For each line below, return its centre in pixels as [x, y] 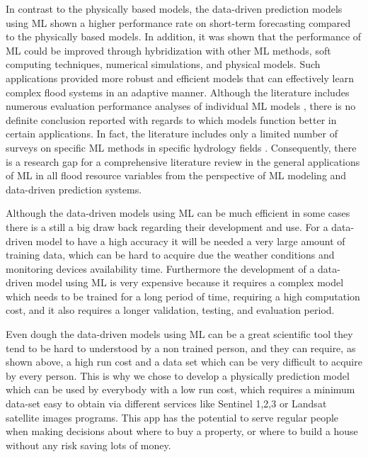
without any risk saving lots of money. [88, 445]
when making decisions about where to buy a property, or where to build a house [182, 431]
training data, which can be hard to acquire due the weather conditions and [170, 255]
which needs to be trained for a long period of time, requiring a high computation [183, 296]
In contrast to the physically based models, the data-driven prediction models [174, 9]
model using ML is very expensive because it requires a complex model [190, 282]
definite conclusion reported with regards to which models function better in [171, 119]
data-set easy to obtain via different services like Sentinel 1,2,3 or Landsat [166, 404]
